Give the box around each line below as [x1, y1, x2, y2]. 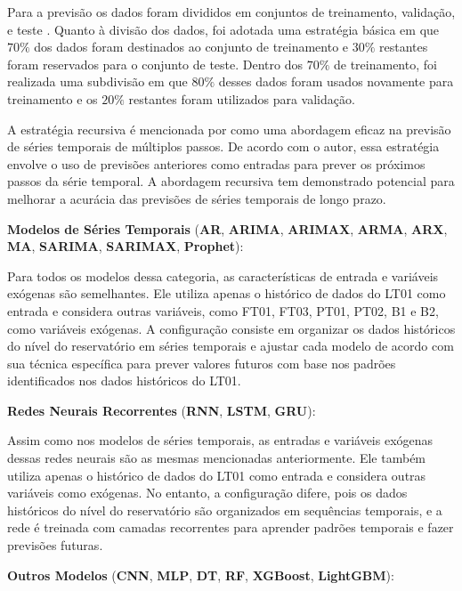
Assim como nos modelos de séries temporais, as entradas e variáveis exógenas [7, 431, 434, 449]
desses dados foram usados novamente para [218, 72, 454, 91]
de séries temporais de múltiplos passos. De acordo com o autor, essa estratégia [7, 137, 440, 156]
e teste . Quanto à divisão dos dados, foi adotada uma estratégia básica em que [7, 20, 440, 38]
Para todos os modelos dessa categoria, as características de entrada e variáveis [7, 266, 439, 285]
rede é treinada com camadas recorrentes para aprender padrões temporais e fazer [7, 518, 454, 537]
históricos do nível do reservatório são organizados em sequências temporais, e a [7, 500, 442, 519]
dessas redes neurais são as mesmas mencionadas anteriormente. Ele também [7, 449, 426, 467]
